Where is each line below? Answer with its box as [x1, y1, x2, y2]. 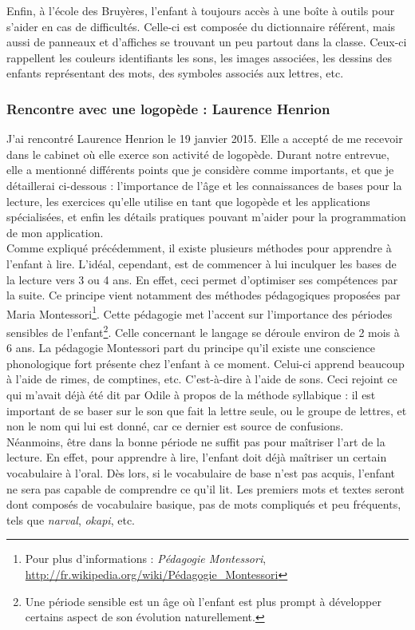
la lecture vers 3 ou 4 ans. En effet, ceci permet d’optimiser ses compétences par [6, 271, 398, 287]
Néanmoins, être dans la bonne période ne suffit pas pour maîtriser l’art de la [6, 433, 385, 450]
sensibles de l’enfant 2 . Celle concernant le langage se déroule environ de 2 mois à [6, 321, 400, 340]
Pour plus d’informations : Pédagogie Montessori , [25, 550, 267, 567]
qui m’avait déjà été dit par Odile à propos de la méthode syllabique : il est [6, 386, 376, 402]
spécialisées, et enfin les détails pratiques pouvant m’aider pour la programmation [6, 208, 406, 225]
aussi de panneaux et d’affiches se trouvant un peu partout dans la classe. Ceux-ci [6, 34, 407, 50]
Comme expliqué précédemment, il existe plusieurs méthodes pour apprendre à [6, 240, 392, 256]
